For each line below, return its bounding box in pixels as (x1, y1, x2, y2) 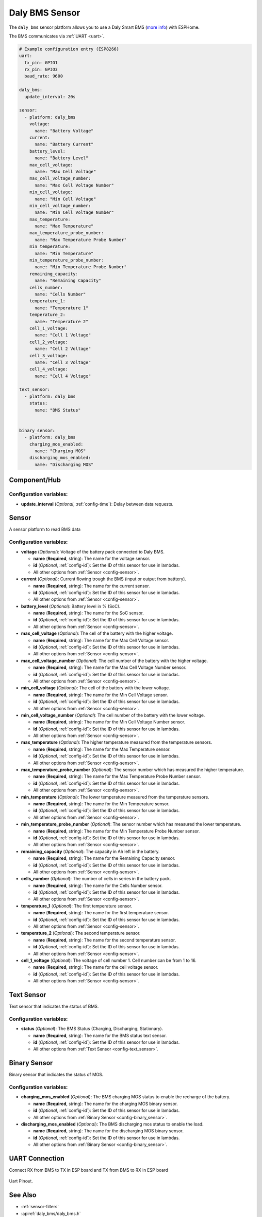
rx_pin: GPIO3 (24, 67, 58, 73)
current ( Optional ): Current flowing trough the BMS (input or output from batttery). (21, 576, 186, 582)
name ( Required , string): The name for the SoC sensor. (33, 610, 144, 616)
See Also (9, 1191, 36, 1199)
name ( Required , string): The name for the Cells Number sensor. (33, 883, 163, 888)
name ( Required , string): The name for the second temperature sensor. (33, 937, 176, 943)
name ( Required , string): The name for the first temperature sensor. (33, 910, 169, 916)
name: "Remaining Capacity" (34, 278, 101, 283)
